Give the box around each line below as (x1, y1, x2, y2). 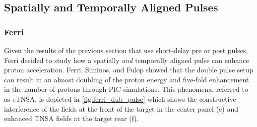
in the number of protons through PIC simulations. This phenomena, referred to (4, 84, 248, 94)
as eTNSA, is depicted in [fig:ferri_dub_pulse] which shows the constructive (4, 93, 236, 104)
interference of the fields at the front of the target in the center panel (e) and (4, 103, 238, 114)
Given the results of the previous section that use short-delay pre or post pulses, (4, 45, 248, 55)
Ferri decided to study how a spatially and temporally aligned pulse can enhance (4, 55, 249, 65)
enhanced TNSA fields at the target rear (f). (4, 113, 139, 124)
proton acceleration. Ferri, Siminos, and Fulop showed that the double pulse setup (4, 64, 254, 75)
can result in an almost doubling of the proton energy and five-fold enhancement (4, 74, 249, 84)
